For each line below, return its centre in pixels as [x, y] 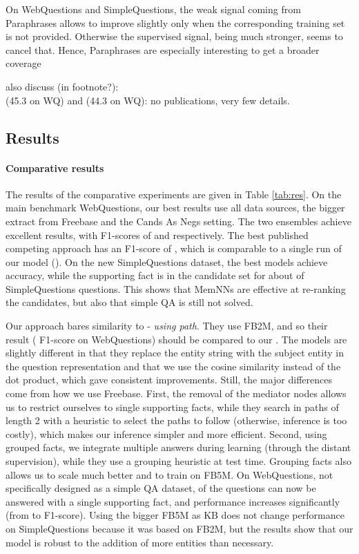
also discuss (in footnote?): [62, 86]
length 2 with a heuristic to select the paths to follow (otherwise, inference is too [176, 420]
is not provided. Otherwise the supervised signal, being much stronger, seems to [174, 36]
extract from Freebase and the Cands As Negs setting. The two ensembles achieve [178, 221]
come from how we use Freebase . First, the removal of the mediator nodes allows [176, 393]
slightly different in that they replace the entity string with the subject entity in [175, 353]
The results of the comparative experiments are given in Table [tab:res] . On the [174, 194]
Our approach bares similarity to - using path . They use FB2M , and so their [167, 326]
